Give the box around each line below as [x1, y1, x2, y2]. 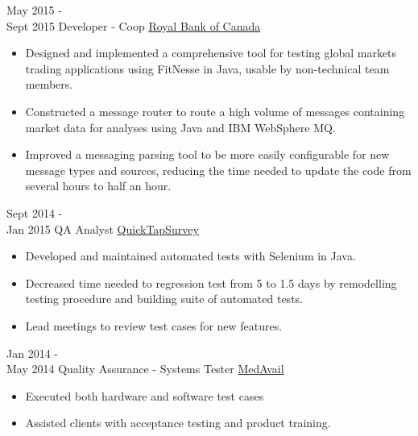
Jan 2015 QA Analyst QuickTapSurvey [6, 220, 199, 237]
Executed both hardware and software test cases [25, 387, 264, 404]
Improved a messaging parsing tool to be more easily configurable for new [25, 146, 390, 163]
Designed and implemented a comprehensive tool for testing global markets [25, 44, 397, 61]
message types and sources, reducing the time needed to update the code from [25, 161, 412, 178]
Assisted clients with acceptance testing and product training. [25, 414, 331, 431]
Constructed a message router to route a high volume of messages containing [25, 102, 405, 119]
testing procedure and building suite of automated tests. [25, 290, 303, 307]
